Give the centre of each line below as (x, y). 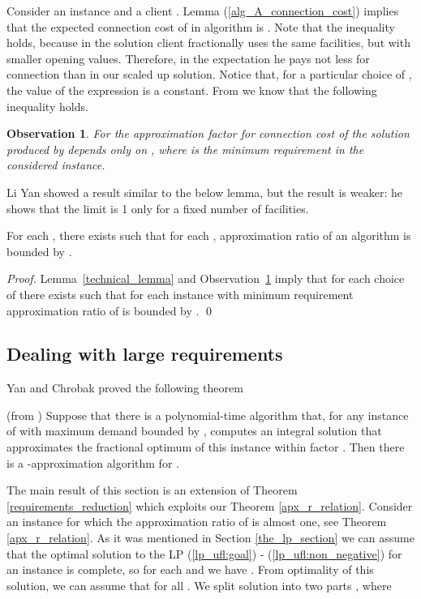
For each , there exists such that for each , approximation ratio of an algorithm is (209, 235)
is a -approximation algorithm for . (93, 462)
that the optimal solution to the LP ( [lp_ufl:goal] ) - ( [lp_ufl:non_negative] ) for (204, 553)
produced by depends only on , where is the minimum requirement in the (185, 149)
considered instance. (56, 165)
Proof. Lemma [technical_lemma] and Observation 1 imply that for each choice (206, 278)
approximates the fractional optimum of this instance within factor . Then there (206, 447)
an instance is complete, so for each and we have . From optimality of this (190, 569)
